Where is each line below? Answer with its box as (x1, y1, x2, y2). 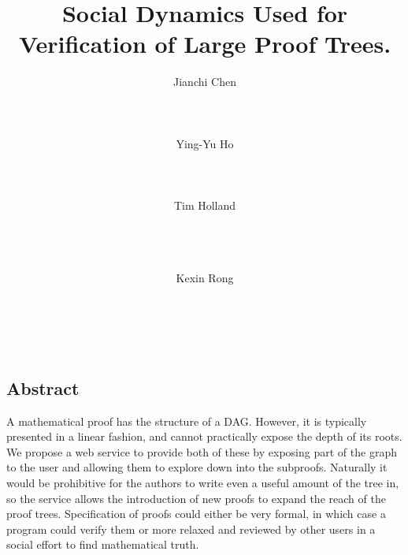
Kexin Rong (176, 270, 234, 286)
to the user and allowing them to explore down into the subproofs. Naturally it (6, 459, 388, 475)
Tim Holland (173, 197, 236, 214)
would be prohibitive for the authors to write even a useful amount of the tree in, (6, 475, 399, 490)
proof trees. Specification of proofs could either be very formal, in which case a (6, 505, 386, 522)
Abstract (6, 375, 80, 400)
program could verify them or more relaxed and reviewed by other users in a (6, 520, 376, 537)
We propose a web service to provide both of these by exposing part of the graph (6, 443, 397, 460)
